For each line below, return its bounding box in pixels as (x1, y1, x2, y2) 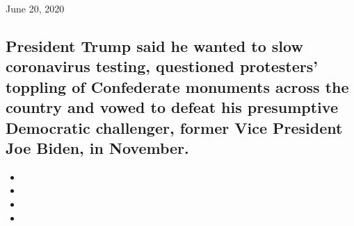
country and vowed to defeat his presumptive (6, 96, 338, 118)
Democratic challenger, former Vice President (6, 116, 343, 138)
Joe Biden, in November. (6, 137, 189, 158)
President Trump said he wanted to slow (6, 35, 303, 56)
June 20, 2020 (6, 1, 65, 15)
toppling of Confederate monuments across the (6, 76, 349, 97)
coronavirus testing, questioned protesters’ (6, 55, 318, 77)
